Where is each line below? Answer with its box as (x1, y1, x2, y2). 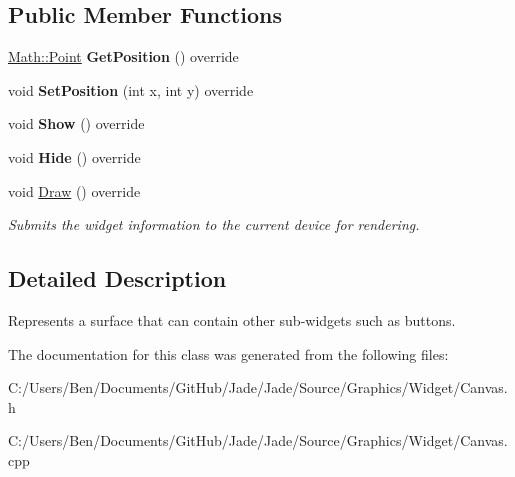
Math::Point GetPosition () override (8, 46, 239, 67)
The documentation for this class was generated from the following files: (8, 343, 449, 364)
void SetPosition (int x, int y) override (8, 79, 254, 100)
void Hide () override (8, 146, 141, 167)
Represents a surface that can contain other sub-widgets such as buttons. (8, 309, 456, 330)
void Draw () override (8, 180, 141, 201)
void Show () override (8, 113, 145, 134)
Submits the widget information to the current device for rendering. (8, 214, 420, 235)
